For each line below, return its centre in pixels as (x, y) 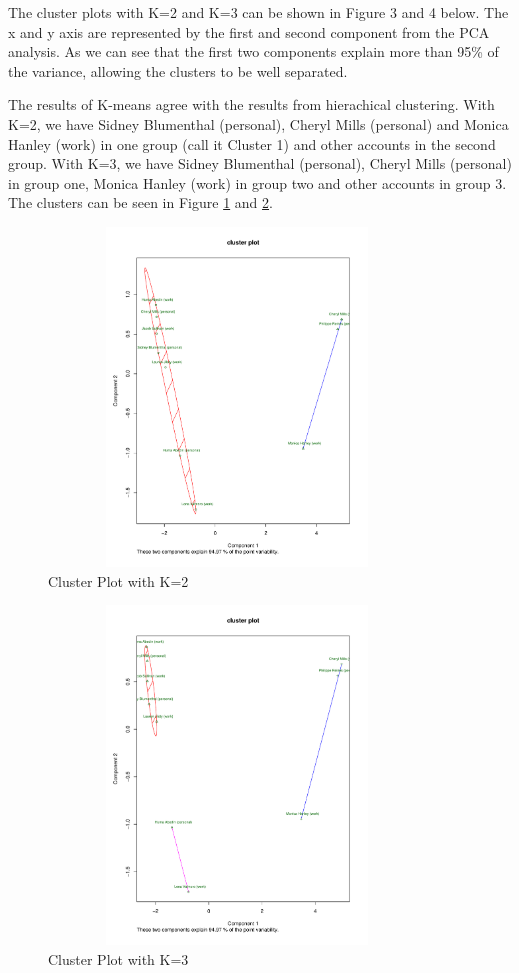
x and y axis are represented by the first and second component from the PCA (249, 31)
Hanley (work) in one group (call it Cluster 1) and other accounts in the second (252, 143)
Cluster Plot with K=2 (118, 580)
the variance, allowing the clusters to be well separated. (178, 70)
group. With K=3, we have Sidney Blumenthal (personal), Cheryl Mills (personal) (260, 163)
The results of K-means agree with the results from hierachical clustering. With (251, 104)
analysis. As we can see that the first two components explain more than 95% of (253, 51)
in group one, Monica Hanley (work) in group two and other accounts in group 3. (257, 182)
